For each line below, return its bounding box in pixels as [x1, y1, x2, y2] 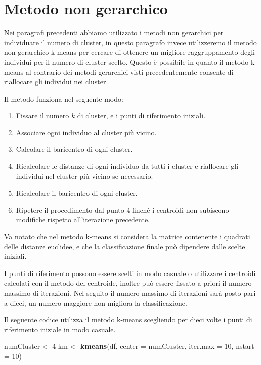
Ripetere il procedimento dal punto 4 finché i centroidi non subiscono [16, 204, 229, 215]
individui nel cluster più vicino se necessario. [16, 170, 153, 181]
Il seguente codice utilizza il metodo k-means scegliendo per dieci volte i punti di [4, 314, 252, 325]
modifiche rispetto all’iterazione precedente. [16, 214, 150, 225]
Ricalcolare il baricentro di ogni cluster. [16, 188, 138, 198]
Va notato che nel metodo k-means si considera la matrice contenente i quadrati [4, 231, 250, 242]
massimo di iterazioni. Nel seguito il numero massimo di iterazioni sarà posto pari [4, 288, 256, 298]
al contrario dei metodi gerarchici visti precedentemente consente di [25, 66, 234, 77]
